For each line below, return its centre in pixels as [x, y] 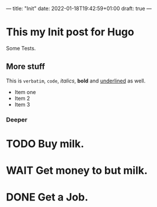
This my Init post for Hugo [70, 32]
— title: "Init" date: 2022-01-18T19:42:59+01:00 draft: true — [79, 8]
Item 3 [22, 104]
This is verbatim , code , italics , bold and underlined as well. [76, 81]
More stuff [26, 67]
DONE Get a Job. [47, 197]
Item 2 [22, 98]
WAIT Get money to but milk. [77, 170]
